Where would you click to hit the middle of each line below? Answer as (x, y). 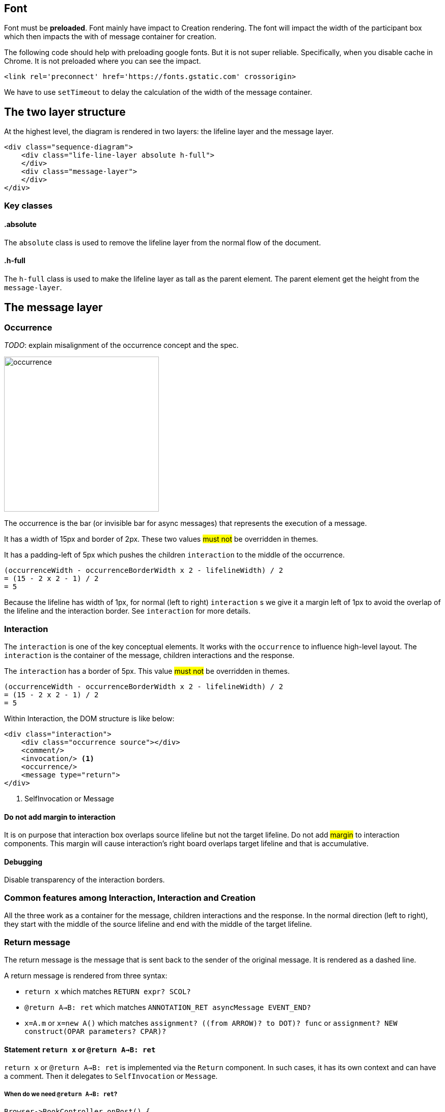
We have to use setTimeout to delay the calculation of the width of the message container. (158, 92)
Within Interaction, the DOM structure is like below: (89, 719)
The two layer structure (65, 112)
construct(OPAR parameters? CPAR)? (95, 1031)
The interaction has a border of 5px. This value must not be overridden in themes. (147, 671)
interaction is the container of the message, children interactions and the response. (149, 655)
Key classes (29, 205)
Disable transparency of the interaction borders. (85, 880)
